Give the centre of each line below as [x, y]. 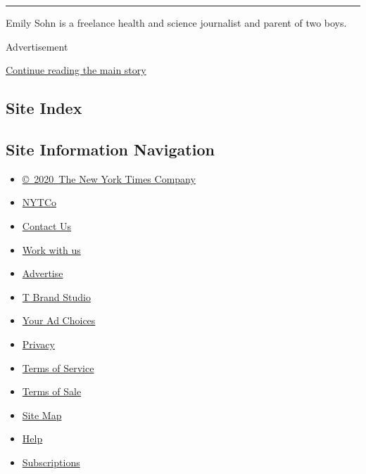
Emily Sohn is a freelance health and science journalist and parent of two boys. [176, 23]
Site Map [42, 415]
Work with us [51, 249]
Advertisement [37, 46]
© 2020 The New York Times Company [109, 178]
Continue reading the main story [76, 70]
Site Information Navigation [110, 149]
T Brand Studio [56, 296]
